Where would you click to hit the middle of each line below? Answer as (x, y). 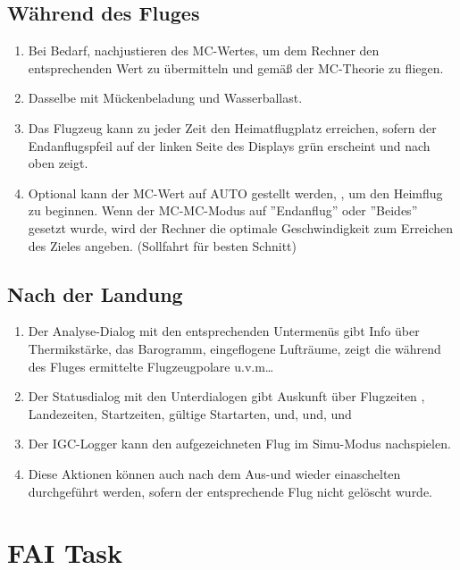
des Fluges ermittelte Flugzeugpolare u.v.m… (151, 366)
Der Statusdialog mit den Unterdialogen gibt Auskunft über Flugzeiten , (226, 396)
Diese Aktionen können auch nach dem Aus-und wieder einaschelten (214, 473)
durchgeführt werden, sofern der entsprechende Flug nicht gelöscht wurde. (230, 491)
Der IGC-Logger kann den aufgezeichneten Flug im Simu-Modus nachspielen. (239, 444)
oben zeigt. (58, 163)
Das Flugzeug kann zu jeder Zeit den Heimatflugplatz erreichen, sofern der (232, 127)
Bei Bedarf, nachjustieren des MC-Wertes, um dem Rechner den (204, 50)
